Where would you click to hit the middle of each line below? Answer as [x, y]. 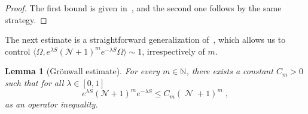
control [18, 51]
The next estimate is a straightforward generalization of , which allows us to [145, 39]
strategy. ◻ [26, 19]
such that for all [34, 82]
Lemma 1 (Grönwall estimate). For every [82, 71]
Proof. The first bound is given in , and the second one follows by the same [143, 8]
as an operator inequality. [51, 104]
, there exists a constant [230, 71]
